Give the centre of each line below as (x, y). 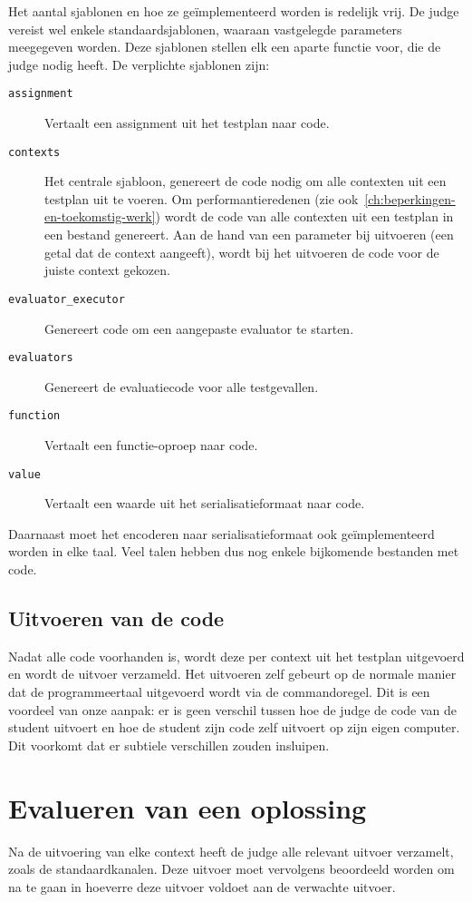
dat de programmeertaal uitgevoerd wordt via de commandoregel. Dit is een (219, 692)
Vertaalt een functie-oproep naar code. (151, 445)
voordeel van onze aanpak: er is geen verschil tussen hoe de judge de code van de (233, 709)
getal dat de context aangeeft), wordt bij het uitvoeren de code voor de (242, 252)
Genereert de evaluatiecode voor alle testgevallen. (182, 386)
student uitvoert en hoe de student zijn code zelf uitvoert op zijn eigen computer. (234, 727)
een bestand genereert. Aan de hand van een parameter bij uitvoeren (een (249, 235)
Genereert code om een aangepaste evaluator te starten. (199, 328)
